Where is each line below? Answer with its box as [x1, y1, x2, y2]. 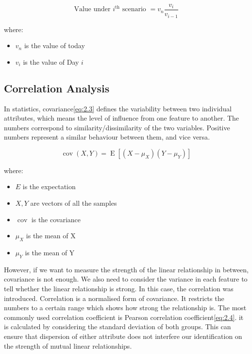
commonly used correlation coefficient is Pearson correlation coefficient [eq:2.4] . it [4, 312, 244, 322]
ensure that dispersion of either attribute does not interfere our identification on [4, 331, 242, 341]
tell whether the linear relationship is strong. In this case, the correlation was [4, 283, 234, 294]
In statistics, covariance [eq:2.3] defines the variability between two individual [4, 103, 232, 113]
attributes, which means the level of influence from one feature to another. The [4, 113, 239, 123]
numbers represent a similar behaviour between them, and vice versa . [4, 132, 210, 142]
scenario [122, 6, 146, 13]
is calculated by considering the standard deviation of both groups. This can [4, 321, 231, 332]
